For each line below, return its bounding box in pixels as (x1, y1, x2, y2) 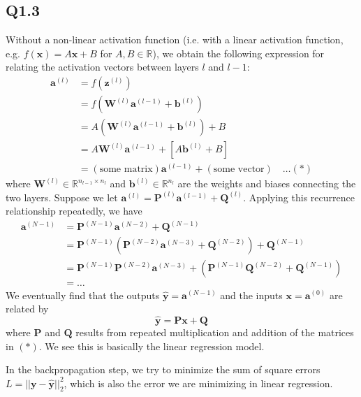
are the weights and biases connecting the (177, 176, 356, 191)
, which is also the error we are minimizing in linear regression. (64, 375, 333, 390)
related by (6, 301, 49, 316)
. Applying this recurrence (243, 189, 355, 204)
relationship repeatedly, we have (6, 203, 142, 218)
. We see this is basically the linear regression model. (38, 338, 265, 353)
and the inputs (220, 287, 283, 302)
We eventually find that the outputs (6, 287, 160, 302)
